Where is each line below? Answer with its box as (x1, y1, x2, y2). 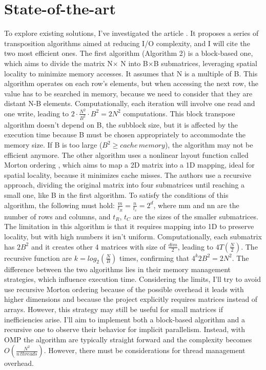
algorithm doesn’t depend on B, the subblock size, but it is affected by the (4, 119, 238, 130)
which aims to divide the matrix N (4, 57, 113, 68)
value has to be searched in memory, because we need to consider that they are (4, 88, 253, 98)
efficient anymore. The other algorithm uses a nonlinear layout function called (4, 149, 249, 160)
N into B (120, 57, 148, 68)
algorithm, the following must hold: (4, 199, 115, 210)
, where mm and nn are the (153, 199, 239, 210)
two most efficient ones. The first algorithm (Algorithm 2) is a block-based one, (4, 48, 253, 58)
